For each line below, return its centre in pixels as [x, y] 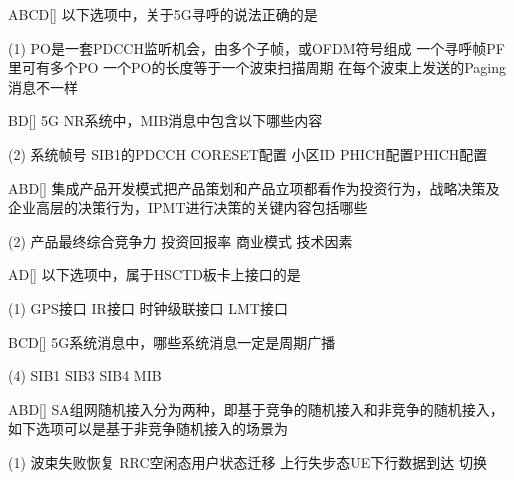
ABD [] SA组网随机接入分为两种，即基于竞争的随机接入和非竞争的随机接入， [256, 408]
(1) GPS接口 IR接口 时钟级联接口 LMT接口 [148, 307]
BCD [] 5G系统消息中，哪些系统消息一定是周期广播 [172, 341]
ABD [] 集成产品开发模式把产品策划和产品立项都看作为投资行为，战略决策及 [254, 187]
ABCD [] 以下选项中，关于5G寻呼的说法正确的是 [163, 14]
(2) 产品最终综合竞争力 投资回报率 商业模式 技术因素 [180, 240]
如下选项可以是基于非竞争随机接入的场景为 [148, 428]
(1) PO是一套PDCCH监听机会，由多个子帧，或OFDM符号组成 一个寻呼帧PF [256, 47]
